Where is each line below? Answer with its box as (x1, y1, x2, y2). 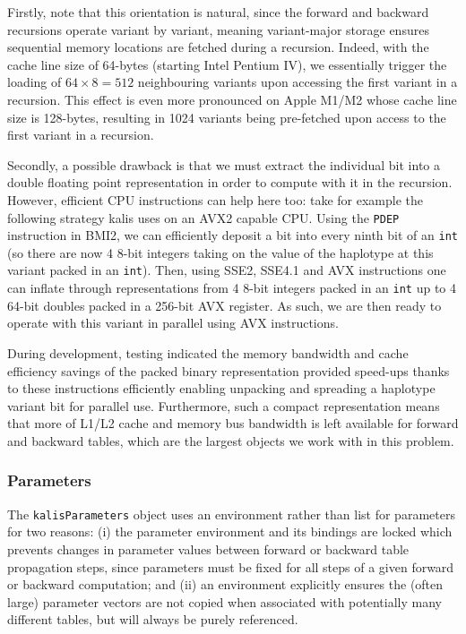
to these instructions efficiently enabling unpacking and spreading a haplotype (7, 379, 436, 398)
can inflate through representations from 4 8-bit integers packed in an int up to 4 (7, 278, 457, 297)
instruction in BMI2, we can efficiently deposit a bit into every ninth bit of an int (7, 226, 458, 244)
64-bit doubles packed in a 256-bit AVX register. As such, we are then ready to (7, 296, 442, 314)
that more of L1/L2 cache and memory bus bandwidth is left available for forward (7, 414, 459, 433)
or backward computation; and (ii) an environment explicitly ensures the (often (7, 575, 444, 594)
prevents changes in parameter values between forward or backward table (7, 539, 410, 558)
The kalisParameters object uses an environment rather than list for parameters (7, 504, 455, 523)
